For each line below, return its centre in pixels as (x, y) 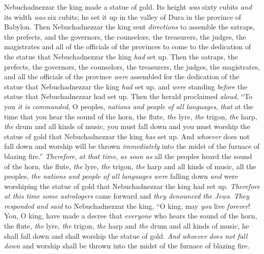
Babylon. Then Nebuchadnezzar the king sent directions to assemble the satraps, (129, 27)
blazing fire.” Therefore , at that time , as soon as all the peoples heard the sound (128, 156)
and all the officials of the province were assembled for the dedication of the (122, 76)
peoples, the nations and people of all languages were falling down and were (121, 176)
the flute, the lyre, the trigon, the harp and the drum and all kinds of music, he (127, 226)
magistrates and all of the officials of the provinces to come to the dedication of (128, 46)
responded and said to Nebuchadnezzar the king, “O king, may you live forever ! (127, 205)
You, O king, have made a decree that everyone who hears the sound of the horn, (131, 216)
